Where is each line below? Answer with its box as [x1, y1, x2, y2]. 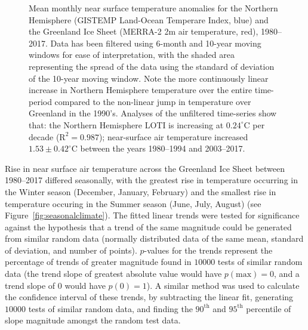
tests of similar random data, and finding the [28, 302, 193, 314]
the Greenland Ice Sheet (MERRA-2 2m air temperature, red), [29, 25, 258, 38]
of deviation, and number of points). [5, 243, 137, 256]
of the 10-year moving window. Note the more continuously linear [29, 72, 269, 84]
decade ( [29, 130, 60, 143]
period [29, 95, 52, 107]
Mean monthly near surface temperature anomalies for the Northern [29, 2, 278, 14]
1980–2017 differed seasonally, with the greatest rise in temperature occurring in [5, 174, 298, 186]
